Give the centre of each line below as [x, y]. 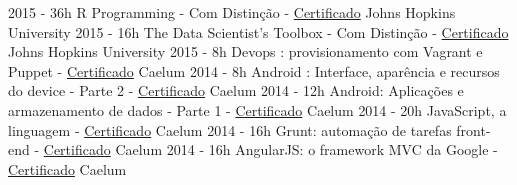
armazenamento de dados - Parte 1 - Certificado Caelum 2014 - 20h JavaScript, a [257, 109]
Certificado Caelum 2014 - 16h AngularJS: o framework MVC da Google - [270, 149]
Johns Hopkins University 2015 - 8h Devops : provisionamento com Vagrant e [245, 51]
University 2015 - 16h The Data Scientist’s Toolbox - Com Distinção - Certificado [258, 31]
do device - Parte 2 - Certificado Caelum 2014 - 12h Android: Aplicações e [236, 90]
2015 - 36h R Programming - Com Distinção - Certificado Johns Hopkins [232, 12]
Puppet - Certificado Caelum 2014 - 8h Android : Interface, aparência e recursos [254, 70]
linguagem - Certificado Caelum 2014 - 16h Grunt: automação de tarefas [230, 129]
